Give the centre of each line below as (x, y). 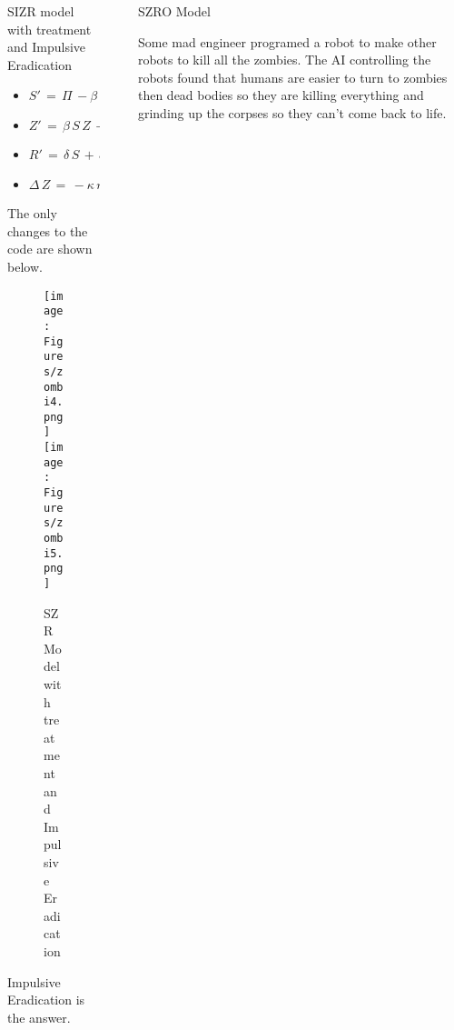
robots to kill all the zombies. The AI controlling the (284, 60)
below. (25, 266)
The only (32, 213)
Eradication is (46, 1000)
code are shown (50, 249)
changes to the (48, 230)
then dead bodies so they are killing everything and (281, 95)
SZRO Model (174, 11)
